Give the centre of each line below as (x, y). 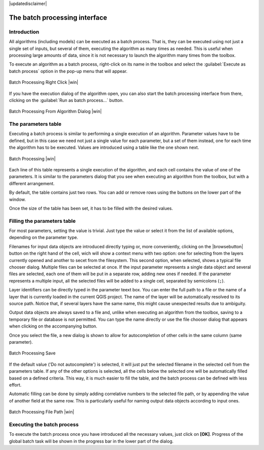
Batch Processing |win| (32, 159)
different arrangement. (32, 183)
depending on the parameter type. (44, 237)
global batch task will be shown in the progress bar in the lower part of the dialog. (91, 441)
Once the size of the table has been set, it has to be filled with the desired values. (91, 208)
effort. (15, 385)
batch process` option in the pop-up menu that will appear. (68, 71)
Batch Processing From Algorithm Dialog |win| (55, 111)
